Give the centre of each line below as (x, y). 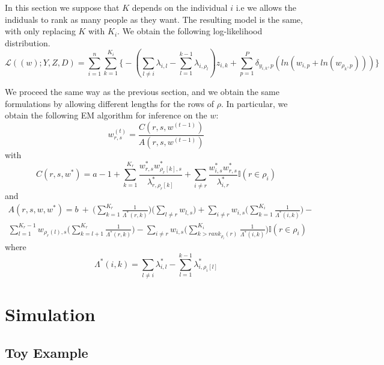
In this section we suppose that (62, 7)
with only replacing (40, 31)
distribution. (28, 42)
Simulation (50, 314)
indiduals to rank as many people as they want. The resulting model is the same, (154, 19)
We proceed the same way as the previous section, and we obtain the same (142, 92)
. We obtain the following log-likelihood (190, 31)
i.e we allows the (266, 7)
